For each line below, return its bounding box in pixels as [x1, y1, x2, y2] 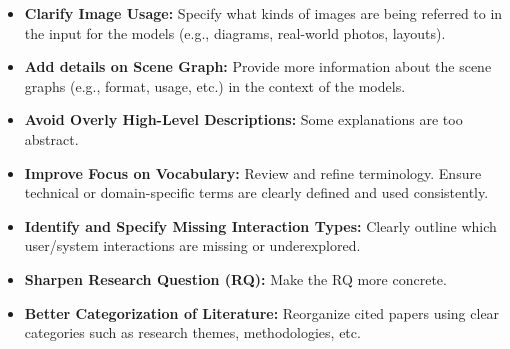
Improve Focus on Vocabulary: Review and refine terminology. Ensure [24, 162, 482, 183]
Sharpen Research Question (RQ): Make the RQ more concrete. [24, 268, 447, 289]
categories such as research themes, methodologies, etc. [24, 322, 361, 343]
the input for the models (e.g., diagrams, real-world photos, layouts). [24, 22, 446, 43]
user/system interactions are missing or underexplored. [24, 235, 361, 256]
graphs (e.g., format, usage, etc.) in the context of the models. [24, 75, 406, 96]
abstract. [24, 128, 79, 149]
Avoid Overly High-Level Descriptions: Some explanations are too [24, 109, 463, 130]
